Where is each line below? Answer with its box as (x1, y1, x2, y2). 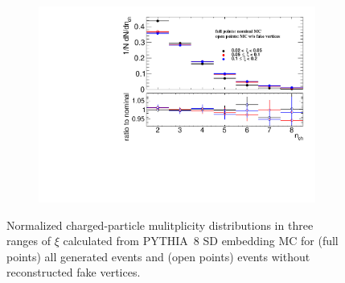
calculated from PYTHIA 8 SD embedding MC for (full (63, 232, 339, 249)
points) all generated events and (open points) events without (6, 248, 310, 264)
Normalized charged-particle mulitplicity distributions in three (6, 216, 314, 233)
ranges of (6, 232, 51, 249)
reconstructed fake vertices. (6, 264, 141, 281)
